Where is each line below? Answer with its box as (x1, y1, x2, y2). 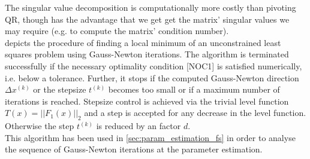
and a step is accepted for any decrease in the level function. (84, 106, 306, 119)
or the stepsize (33, 83, 86, 96)
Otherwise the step (5, 120, 74, 132)
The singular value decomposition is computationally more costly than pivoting (5, 1, 296, 13)
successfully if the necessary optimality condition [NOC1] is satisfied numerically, (5, 59, 302, 72)
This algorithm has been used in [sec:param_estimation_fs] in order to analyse (5, 131, 296, 143)
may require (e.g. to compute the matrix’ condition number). (5, 25, 229, 37)
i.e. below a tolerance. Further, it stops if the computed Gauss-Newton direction (5, 71, 299, 84)
